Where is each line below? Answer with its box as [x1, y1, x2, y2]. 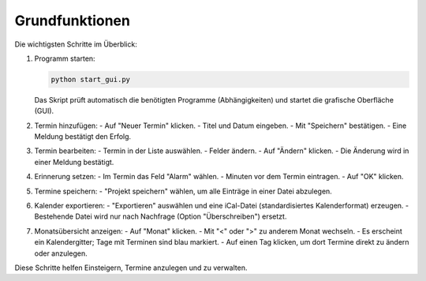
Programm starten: [34, 54, 95, 63]
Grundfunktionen [14, 12, 130, 29]
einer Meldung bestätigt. [34, 157, 114, 167]
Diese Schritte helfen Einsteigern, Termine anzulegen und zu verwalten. [14, 263, 248, 272]
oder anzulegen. [34, 249, 88, 258]
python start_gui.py [50, 75, 130, 84]
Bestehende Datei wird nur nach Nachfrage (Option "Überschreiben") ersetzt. [34, 212, 287, 221]
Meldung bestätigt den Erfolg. [34, 132, 132, 141]
